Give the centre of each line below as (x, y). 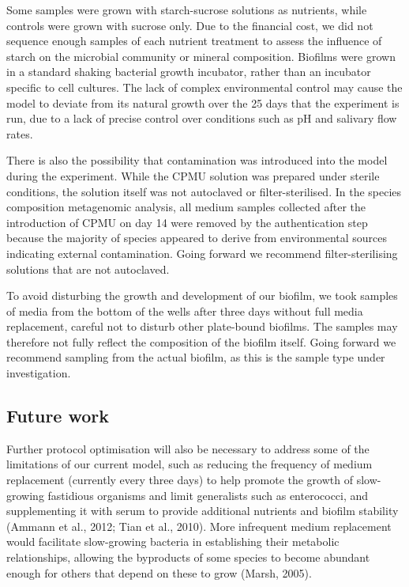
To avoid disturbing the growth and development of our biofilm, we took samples (202, 295)
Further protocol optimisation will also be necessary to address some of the (188, 448)
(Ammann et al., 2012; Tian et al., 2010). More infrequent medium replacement (199, 526)
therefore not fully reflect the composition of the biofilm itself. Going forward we (201, 341)
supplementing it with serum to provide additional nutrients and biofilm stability (203, 511)
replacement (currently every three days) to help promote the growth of (180, 480)
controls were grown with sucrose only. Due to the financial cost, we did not (190, 25)
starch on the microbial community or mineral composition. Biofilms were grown (201, 56)
